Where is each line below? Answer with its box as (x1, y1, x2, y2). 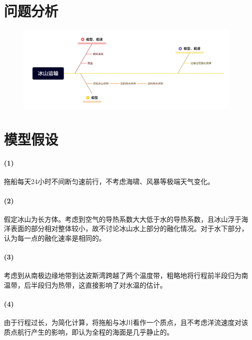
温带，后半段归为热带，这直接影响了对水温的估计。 (4, 280, 167, 290)
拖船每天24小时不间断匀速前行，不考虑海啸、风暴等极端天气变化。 (4, 176, 214, 186)
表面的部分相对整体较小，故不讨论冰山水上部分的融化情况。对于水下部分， (10, 223, 248, 233)
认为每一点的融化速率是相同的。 (4, 233, 106, 243)
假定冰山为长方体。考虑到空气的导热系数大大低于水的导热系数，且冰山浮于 (4, 214, 241, 224)
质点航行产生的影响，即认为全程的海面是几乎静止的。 (4, 326, 173, 337)
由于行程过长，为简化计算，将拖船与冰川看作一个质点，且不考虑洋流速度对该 (4, 317, 248, 327)
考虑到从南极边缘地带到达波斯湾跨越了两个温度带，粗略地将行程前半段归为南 (4, 270, 248, 280)
